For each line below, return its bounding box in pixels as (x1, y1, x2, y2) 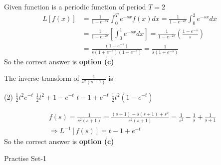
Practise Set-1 (4, 153, 47, 163)
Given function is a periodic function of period (4, 1, 146, 11)
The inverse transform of (4, 73, 79, 83)
